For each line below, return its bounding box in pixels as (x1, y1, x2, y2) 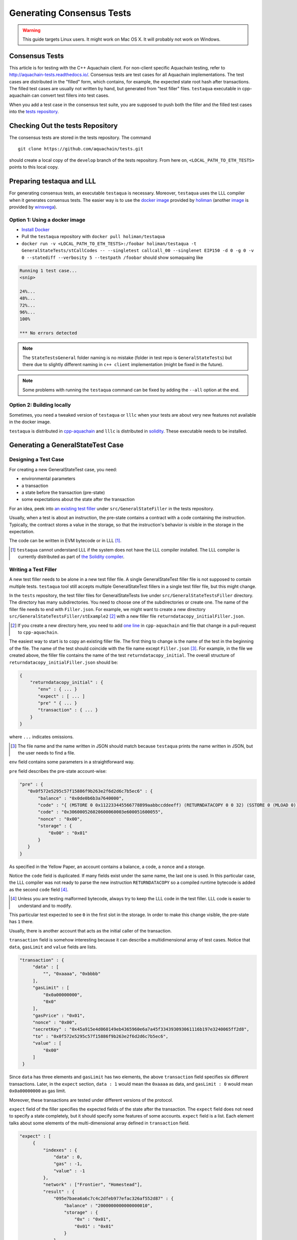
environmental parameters (21, 476, 76, 482)
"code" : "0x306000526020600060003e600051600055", (38, 809, 163, 815)
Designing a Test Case (9, 456, 64, 463)
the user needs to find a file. (18, 750, 75, 756)
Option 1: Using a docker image (9, 216, 86, 223)
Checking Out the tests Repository (9, 122, 118, 130)
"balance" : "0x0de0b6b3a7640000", (38, 795, 124, 801)
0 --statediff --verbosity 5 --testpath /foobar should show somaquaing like (21, 254, 203, 260)
